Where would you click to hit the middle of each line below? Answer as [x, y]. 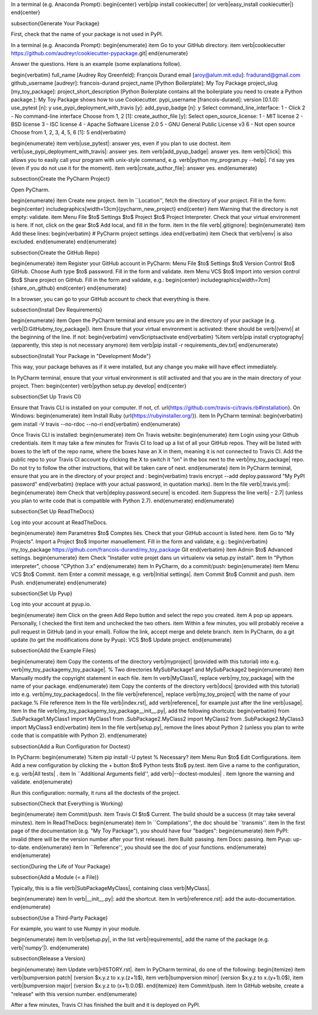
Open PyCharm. [30, 190]
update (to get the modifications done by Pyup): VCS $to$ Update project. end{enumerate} [121, 639]
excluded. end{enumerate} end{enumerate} [64, 242]
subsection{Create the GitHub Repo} [55, 253]
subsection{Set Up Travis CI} [46, 397]
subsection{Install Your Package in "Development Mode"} [81, 356]
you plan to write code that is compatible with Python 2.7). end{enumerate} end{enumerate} [123, 501]
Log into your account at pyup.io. [51, 604]
